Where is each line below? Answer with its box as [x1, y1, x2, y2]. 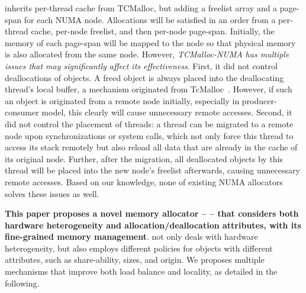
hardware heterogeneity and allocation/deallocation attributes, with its [5, 218, 301, 231]
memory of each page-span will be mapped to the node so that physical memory [5, 36, 296, 49]
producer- [241, 94, 277, 107]
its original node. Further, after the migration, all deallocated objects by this [5, 152, 284, 165]
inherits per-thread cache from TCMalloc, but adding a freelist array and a [5, 2, 278, 14]
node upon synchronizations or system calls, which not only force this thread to [5, 129, 294, 141]
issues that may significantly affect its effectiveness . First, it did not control [5, 59, 278, 72]
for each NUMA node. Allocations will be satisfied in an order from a [24, 13, 276, 25]
